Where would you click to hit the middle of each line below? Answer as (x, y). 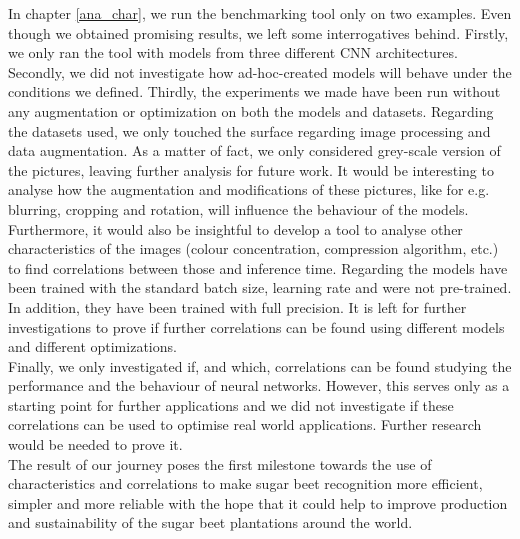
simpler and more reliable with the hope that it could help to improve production (258, 502)
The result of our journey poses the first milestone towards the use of (220, 463)
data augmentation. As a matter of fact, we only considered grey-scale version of (254, 150)
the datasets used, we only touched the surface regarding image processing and (249, 130)
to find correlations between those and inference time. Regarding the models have (258, 267)
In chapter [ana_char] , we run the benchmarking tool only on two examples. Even (260, 13)
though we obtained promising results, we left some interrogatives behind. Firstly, (258, 32)
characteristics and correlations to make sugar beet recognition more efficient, (245, 483)
